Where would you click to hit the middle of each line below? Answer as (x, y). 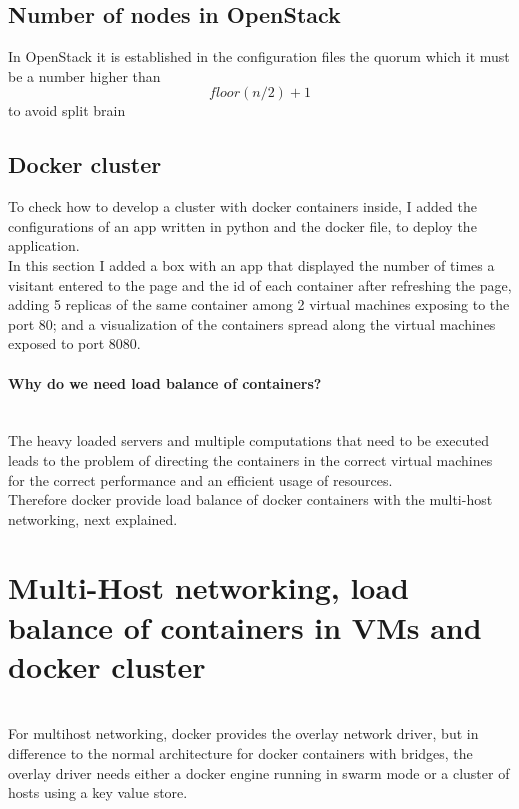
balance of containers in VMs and (245, 626)
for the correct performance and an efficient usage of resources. (200, 479)
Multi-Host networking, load (208, 587)
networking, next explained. (93, 518)
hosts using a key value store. (98, 792)
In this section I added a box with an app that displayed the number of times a (251, 264)
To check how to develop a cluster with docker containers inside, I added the (242, 206)
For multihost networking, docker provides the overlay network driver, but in (243, 733)
